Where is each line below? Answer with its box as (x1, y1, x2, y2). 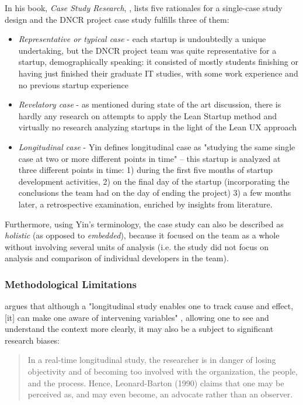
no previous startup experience (18, 78, 128, 91)
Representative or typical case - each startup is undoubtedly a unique (18, 33, 266, 45)
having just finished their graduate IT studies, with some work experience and (18, 67, 298, 79)
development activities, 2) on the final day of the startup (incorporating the (18, 175, 290, 187)
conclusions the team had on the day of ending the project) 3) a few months (18, 186, 291, 199)
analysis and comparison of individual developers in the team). (5, 252, 229, 264)
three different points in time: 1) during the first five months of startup (18, 164, 273, 176)
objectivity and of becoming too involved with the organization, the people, (27, 365, 298, 378)
